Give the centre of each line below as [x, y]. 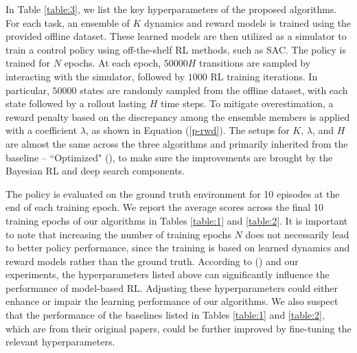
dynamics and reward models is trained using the [248, 22]
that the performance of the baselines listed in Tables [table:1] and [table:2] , [165, 315]
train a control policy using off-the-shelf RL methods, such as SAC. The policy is [176, 49]
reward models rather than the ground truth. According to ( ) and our [152, 261]
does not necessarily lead [297, 234]
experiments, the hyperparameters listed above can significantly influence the [168, 274]
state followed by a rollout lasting [76, 103]
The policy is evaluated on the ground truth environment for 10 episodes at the [173, 193]
